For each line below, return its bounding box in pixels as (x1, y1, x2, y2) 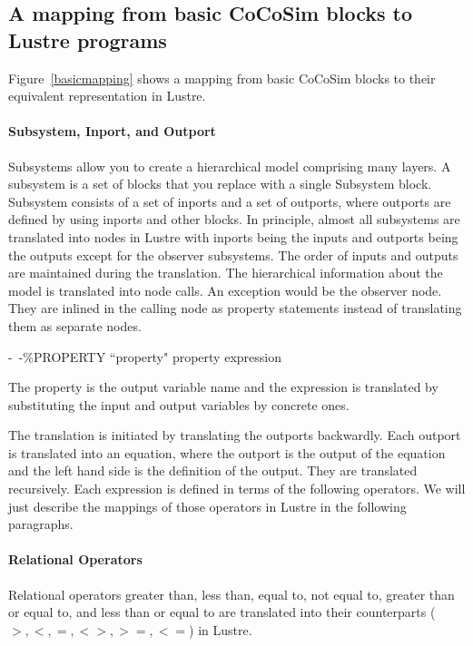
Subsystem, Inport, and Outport (8, 122, 216, 141)
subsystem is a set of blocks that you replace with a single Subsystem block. (8, 174, 432, 193)
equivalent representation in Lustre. (8, 86, 206, 105)
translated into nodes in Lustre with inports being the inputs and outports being (8, 227, 458, 246)
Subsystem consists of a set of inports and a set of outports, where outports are (8, 191, 451, 210)
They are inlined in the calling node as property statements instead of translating (8, 299, 462, 318)
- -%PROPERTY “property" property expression (8, 347, 281, 366)
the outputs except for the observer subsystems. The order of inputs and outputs (8, 245, 458, 264)
